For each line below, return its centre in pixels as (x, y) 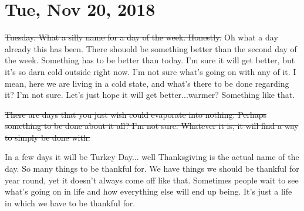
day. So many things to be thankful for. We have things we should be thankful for (152, 169)
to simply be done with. (48, 137)
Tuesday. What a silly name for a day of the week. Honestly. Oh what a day (141, 37)
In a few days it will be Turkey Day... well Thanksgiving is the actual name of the (152, 157)
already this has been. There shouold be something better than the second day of (151, 48)
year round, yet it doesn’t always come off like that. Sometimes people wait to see (152, 180)
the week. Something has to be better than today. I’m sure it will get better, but (150, 60)
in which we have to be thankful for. (70, 203)
